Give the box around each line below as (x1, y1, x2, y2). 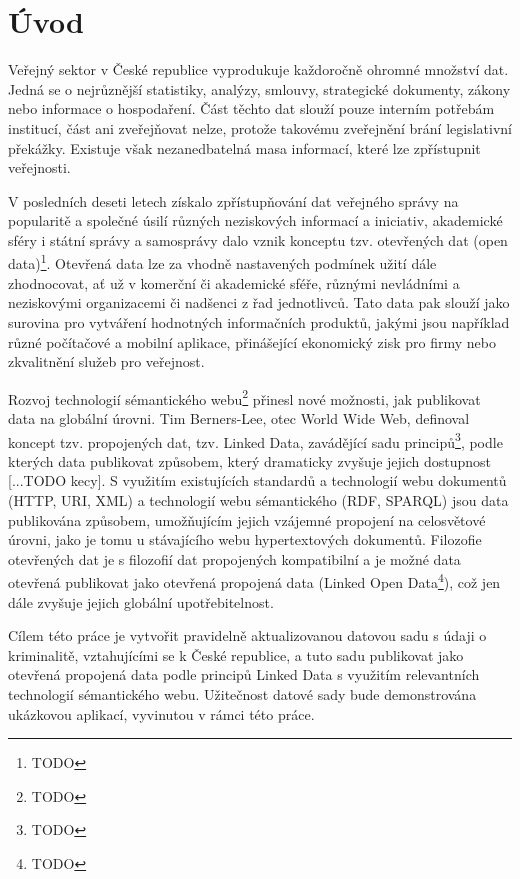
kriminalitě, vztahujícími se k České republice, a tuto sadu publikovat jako (8, 644, 464, 665)
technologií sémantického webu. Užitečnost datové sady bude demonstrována (8, 683, 477, 704)
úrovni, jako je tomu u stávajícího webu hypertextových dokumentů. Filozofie (8, 529, 482, 550)
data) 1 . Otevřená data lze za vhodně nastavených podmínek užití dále (8, 250, 437, 274)
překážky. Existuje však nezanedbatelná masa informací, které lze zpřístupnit (8, 137, 481, 158)
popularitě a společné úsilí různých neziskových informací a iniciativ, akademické (8, 210, 503, 231)
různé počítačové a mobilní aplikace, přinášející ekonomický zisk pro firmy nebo (8, 331, 496, 352)
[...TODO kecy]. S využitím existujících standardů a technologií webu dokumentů (8, 470, 507, 491)
